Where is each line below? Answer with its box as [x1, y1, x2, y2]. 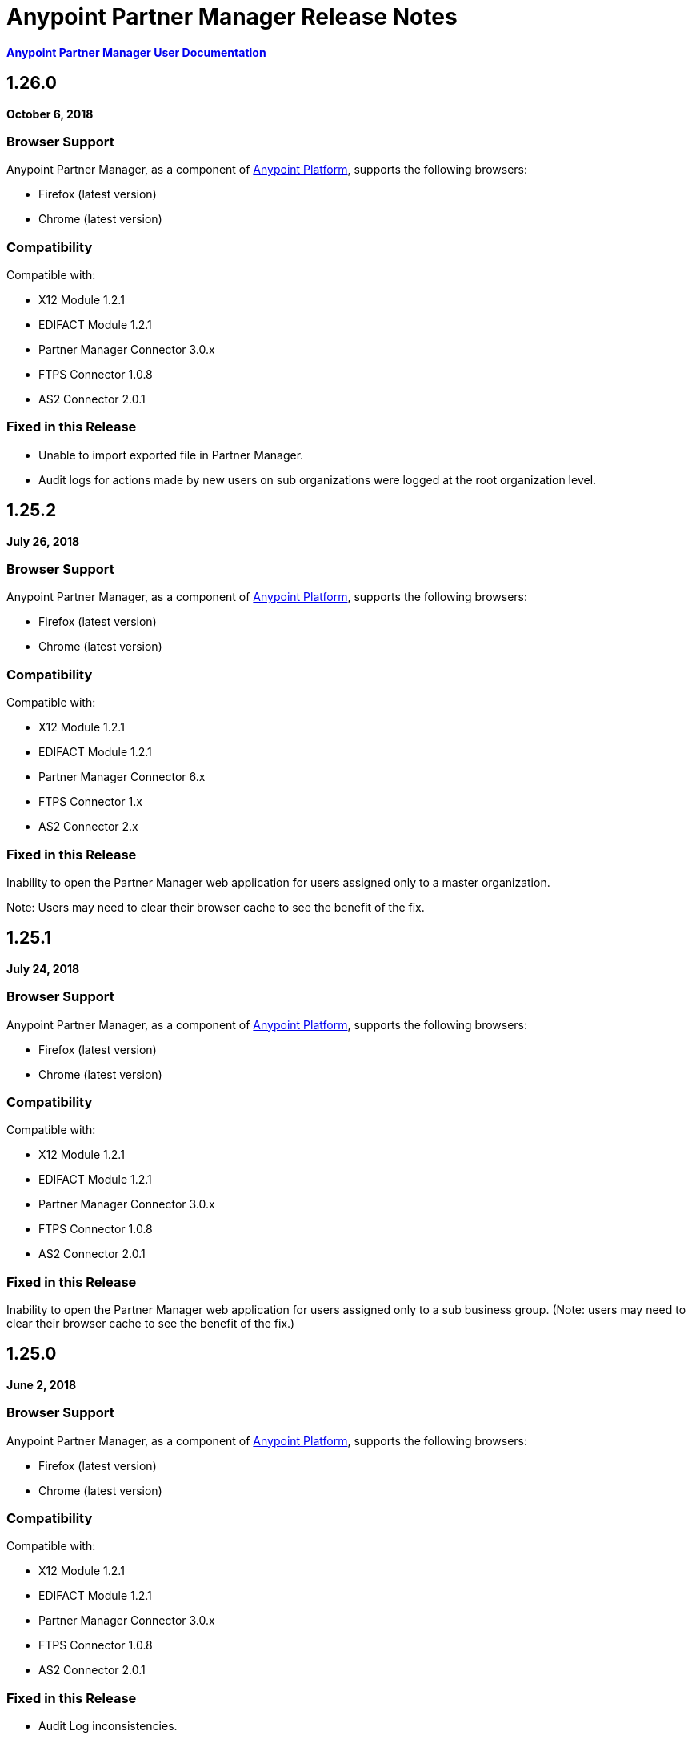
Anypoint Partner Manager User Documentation [6, 45, 266, 59]
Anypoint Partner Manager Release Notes [6, 3, 458, 30]
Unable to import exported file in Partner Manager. [38, 447, 304, 462]
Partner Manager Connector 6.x [38, 770, 206, 784]
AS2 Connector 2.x [38, 819, 138, 834]
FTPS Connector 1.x [38, 795, 142, 809]
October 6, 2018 [6, 106, 94, 121]
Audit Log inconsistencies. [38, 1719, 178, 1733]
